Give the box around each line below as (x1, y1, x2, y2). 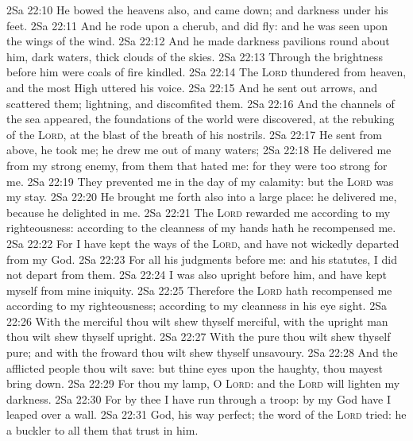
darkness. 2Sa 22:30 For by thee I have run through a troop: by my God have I (6, 390, 392, 407)
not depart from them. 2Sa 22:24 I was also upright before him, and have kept (6, 266, 388, 283)
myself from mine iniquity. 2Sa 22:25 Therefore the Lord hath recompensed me (6, 281, 392, 298)
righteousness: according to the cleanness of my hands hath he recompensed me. (6, 219, 396, 236)
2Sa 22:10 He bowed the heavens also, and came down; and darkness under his (6, 2, 388, 17)
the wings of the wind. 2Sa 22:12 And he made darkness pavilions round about (6, 33, 390, 49)
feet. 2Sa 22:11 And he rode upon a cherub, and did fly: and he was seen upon (6, 17, 388, 33)
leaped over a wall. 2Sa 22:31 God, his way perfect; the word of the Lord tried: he (6, 406, 407, 423)
